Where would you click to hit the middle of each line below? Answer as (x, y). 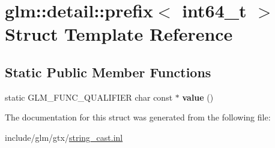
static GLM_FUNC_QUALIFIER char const (89, 97)
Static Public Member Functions (108, 72)
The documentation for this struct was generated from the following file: (138, 117)
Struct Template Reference (119, 34)
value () (198, 97)
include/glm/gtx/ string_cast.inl (64, 137)
